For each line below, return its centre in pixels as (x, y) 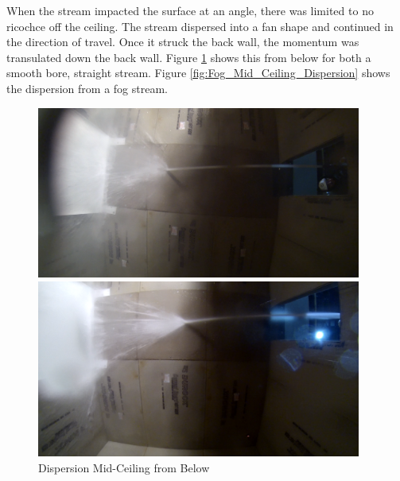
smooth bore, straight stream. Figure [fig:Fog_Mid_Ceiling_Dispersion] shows (198, 73)
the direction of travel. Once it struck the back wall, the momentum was (183, 42)
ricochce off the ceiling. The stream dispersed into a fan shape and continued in (200, 26)
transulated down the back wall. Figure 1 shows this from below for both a (189, 57)
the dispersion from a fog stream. (87, 88)
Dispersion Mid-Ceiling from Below (124, 467)
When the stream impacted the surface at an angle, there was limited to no (190, 10)
